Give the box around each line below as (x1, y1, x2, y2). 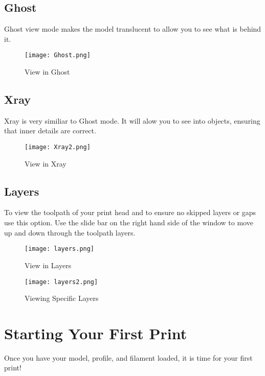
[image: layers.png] (25, 245, 95, 253)
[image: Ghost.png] (25, 52, 91, 59)
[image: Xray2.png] (25, 144, 91, 151)
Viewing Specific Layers (25, 293, 99, 303)
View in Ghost (25, 66, 70, 77)
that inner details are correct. (4, 125, 96, 136)
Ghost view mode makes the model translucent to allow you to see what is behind (4, 24, 261, 34)
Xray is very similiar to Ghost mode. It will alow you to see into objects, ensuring (4, 115, 260, 126)
